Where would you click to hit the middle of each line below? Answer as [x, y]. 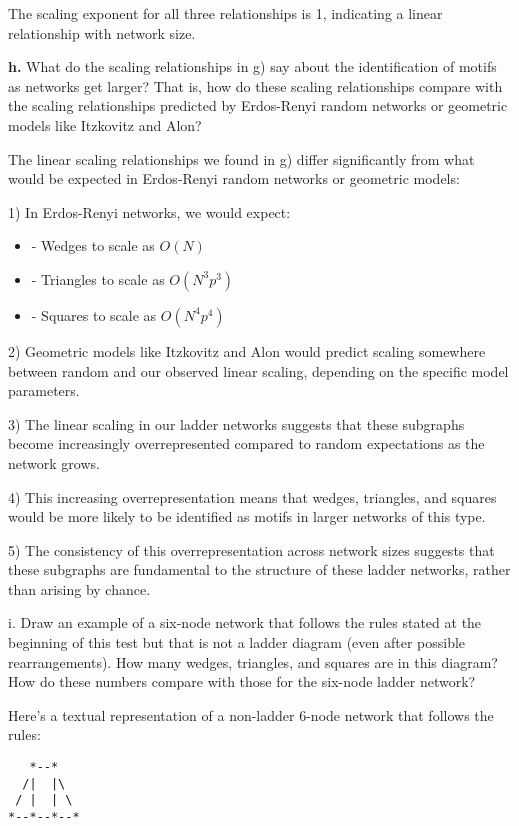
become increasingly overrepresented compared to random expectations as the [246, 443]
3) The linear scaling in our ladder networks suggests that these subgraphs [236, 423]
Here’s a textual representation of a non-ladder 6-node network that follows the [251, 714]
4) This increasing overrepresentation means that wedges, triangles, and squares [252, 496]
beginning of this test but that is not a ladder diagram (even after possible [237, 642]
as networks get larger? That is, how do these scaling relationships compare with [255, 85]
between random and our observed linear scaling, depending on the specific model [258, 370]
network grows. [54, 462]
